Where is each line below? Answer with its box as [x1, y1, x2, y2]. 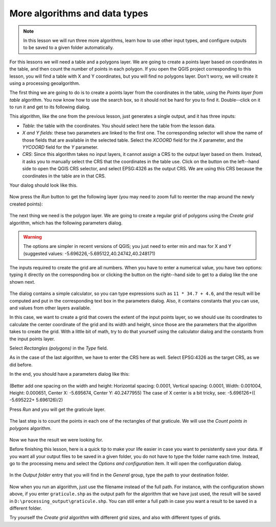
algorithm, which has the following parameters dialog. [9, 220, 123, 226]
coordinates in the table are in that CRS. [22, 173, 106, 179]
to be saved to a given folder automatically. [23, 44, 114, 51]
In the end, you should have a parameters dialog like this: [9, 371, 130, 377]
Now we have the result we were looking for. [9, 437, 103, 443]
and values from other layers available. [9, 305, 91, 311]
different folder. [9, 505, 42, 511]
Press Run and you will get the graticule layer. [9, 406, 106, 413]
